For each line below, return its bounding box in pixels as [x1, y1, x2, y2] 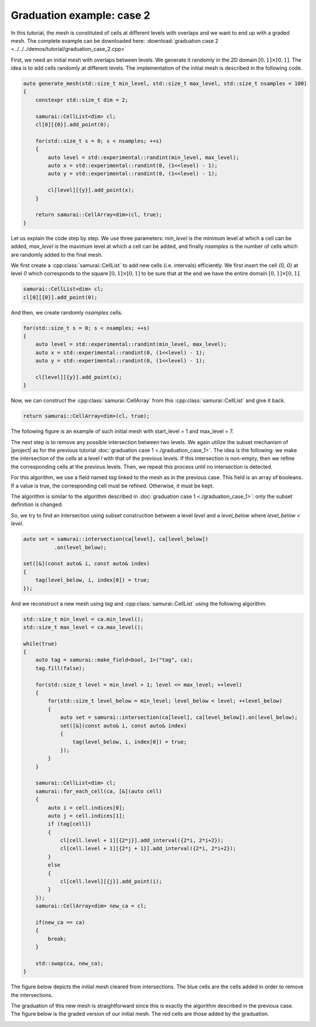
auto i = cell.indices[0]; [47, 804, 125, 811]
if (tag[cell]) [47, 821, 92, 827]
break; [47, 935, 67, 942]
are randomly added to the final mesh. [11, 251, 103, 258]
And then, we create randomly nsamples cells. [11, 309, 123, 316]
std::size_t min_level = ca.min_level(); [23, 616, 144, 622]
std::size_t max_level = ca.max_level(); [23, 624, 144, 630]
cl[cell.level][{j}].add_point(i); [60, 878, 162, 885]
